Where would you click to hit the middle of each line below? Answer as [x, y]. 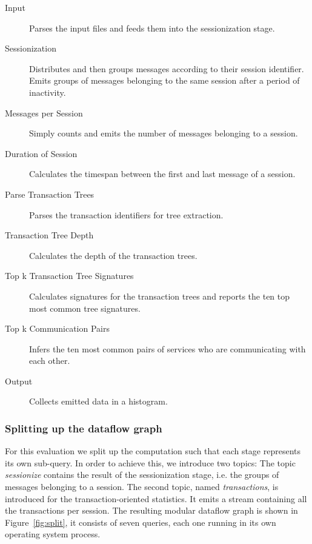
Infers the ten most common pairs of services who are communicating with [168, 348]
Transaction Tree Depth [49, 235]
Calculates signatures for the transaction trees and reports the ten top [160, 296]
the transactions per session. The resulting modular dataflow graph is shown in [151, 510]
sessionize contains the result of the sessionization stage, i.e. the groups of [142, 475]
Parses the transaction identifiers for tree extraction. [126, 214]
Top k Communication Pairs [57, 328]
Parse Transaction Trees [50, 194]
